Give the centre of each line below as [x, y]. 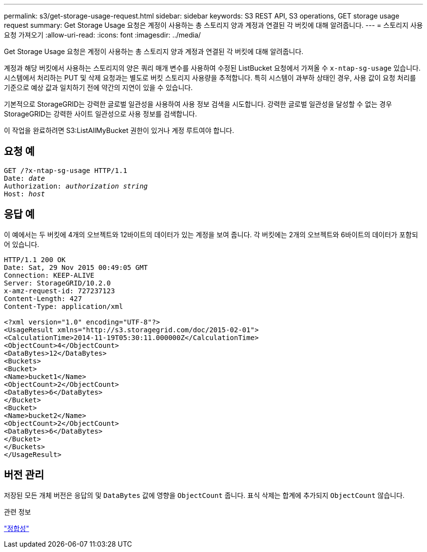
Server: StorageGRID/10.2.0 [58, 283]
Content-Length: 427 [43, 298]
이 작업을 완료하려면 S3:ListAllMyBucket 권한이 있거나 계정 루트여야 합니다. [119, 130]
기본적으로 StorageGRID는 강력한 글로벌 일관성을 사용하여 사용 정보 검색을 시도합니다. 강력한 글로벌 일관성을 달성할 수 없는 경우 [198, 104]
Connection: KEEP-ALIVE [49, 275]
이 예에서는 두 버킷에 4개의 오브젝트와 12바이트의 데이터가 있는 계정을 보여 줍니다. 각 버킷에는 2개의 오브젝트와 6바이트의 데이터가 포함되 [211, 234]
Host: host [25, 194]
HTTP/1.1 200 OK [35, 259]
